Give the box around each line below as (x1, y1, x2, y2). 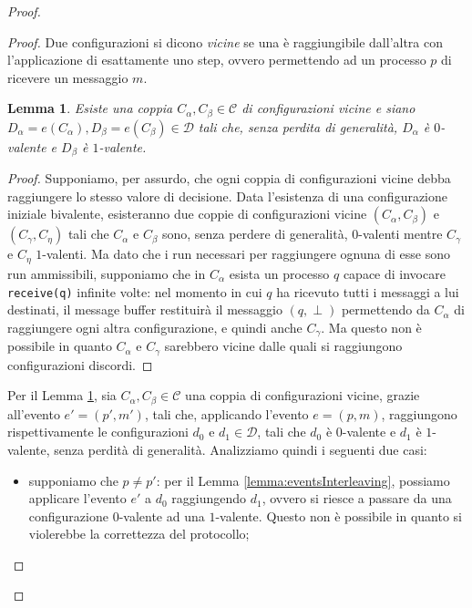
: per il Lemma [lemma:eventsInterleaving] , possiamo (156, 470, 450, 489)
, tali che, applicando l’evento (144, 404, 309, 423)
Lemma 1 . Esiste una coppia (7, 98, 173, 118)
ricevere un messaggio (7, 67, 128, 87)
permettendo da (341, 300, 430, 319)
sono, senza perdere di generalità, (161, 224, 348, 243)
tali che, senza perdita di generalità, (198, 117, 398, 136)
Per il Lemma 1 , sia (7, 386, 117, 405)
